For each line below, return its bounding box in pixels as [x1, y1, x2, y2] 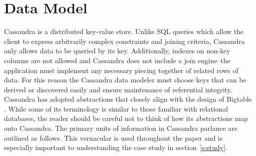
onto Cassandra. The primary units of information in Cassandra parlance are [4, 123, 238, 133]
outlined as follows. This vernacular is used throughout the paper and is [4, 132, 223, 143]
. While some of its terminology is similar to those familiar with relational [4, 103, 228, 114]
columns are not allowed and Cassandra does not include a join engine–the [4, 55, 230, 65]
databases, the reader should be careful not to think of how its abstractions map [4, 113, 248, 123]
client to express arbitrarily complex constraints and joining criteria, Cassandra [4, 36, 245, 46]
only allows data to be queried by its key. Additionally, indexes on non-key [4, 45, 230, 56]
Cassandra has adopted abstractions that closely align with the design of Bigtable [4, 94, 252, 104]
